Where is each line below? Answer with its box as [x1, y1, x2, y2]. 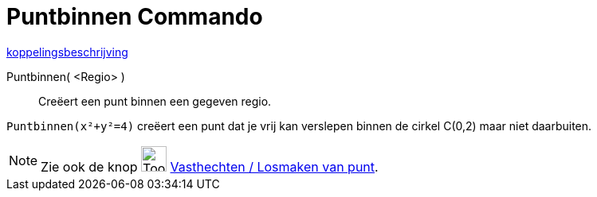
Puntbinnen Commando [6, 3, 263, 30]
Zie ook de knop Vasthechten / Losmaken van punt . [41, 158, 379, 175]
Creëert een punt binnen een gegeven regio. [38, 94, 272, 108]
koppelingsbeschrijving [6, 44, 128, 59]
